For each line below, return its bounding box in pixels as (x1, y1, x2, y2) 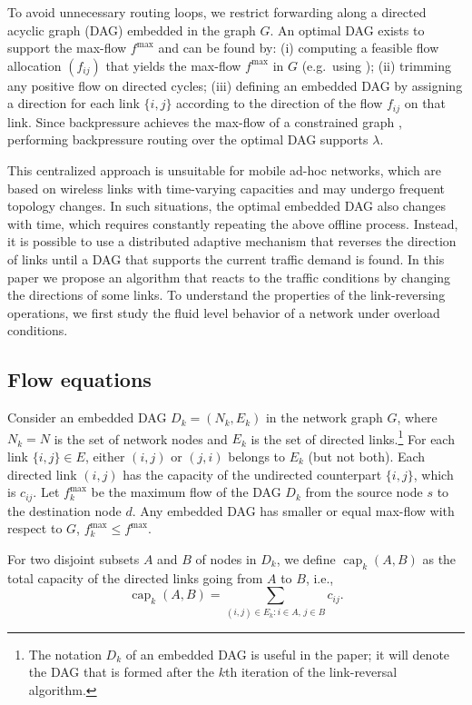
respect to (7, 519, 63, 538)
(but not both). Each (308, 447, 426, 465)
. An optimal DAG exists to (270, 20, 425, 39)
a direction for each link (7, 94, 140, 113)
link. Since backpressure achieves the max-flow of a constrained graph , (7, 112, 402, 131)
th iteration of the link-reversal (224, 662, 398, 681)
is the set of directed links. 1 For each (251, 426, 455, 448)
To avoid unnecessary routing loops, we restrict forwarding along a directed (7, 3, 427, 21)
